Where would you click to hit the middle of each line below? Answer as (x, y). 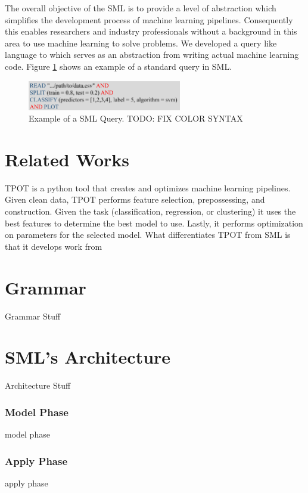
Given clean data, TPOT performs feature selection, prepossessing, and (135, 199)
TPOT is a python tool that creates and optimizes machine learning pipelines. (148, 187)
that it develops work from (54, 246)
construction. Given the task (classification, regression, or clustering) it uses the (150, 211)
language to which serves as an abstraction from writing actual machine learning (152, 55)
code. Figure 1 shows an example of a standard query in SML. (119, 66)
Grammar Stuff (33, 316)
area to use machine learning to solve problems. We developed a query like (141, 43)
